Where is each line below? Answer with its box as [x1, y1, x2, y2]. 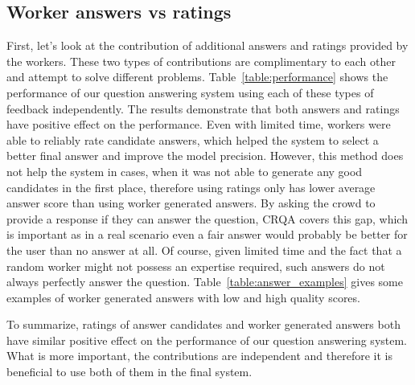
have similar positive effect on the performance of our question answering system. [6, 331, 408, 348]
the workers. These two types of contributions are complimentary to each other [6, 52, 396, 69]
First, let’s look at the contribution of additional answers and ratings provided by [6, 37, 409, 54]
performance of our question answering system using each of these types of [6, 84, 374, 100]
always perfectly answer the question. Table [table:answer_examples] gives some [6, 273, 403, 290]
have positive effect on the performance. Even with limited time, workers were [6, 116, 391, 133]
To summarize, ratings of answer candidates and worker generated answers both [6, 316, 401, 333]
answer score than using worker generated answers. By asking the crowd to [6, 195, 376, 211]
